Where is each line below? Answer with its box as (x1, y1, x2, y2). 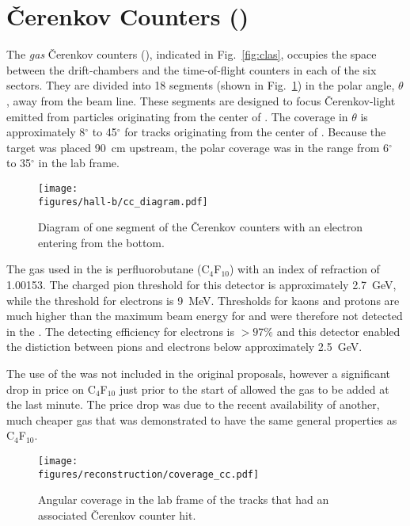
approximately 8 (6, 124, 85, 140)
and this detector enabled (276, 322, 401, 339)
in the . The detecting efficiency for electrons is (6, 322, 234, 339)
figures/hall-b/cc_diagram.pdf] (38, 196, 208, 208)
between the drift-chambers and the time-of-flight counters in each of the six (6, 61, 377, 78)
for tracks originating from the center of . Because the (124, 124, 386, 140)
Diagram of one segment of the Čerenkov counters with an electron (38, 219, 363, 235)
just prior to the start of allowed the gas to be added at (119, 380, 389, 397)
